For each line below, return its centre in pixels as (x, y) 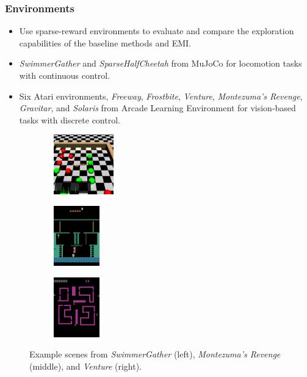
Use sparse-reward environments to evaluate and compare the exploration (157, 31)
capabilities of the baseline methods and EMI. (105, 42)
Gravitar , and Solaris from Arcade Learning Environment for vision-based (157, 108)
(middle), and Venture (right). (86, 366)
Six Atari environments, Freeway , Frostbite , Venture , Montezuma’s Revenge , (161, 96)
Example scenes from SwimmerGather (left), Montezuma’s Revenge (155, 354)
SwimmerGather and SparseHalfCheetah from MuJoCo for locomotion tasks (161, 63)
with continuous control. (65, 75)
